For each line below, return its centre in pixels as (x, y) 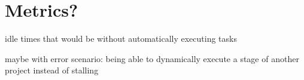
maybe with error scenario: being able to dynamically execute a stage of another (152, 58)
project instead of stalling (52, 70)
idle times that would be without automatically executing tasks (121, 39)
